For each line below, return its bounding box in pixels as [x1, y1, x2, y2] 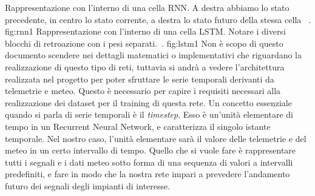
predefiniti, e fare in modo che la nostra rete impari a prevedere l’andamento [5, 167, 290, 180]
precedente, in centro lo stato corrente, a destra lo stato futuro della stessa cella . [5, 13, 311, 25]
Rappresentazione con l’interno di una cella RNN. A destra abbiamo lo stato [5, 1, 290, 13]
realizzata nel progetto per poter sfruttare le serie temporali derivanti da [5, 72, 274, 85]
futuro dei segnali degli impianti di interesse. [5, 179, 171, 192]
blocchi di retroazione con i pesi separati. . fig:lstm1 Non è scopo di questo [5, 36, 283, 49]
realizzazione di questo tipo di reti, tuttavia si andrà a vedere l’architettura [5, 60, 285, 73]
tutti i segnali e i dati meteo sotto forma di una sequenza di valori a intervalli [5, 155, 293, 168]
